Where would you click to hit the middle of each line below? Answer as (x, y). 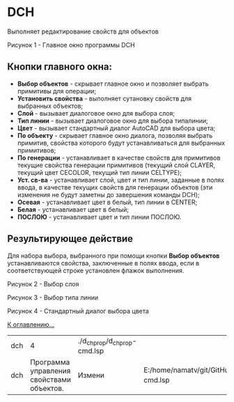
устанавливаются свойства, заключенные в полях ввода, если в (103, 263)
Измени (91, 375)
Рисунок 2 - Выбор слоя (43, 284)
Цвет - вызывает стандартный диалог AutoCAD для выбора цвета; (116, 128)
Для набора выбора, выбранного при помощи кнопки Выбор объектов (114, 256)
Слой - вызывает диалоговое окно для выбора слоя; (96, 113)
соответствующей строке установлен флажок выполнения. (96, 270)
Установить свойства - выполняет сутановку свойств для (104, 98)
